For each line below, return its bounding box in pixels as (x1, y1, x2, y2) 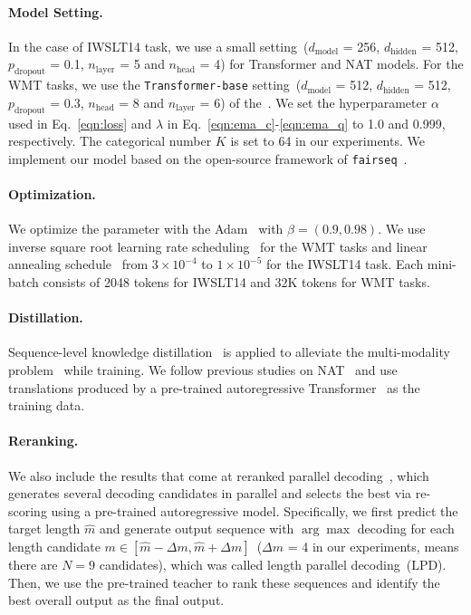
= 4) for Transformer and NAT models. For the (199, 54, 464, 73)
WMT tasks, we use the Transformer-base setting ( (8, 75, 302, 94)
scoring (8, 501, 47, 520)
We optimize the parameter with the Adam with (8, 219, 284, 238)
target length (8, 519, 81, 538)
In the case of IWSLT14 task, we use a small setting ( (8, 36, 309, 55)
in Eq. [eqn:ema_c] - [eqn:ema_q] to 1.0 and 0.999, (167, 113, 446, 132)
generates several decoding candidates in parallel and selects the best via (8, 484, 412, 503)
